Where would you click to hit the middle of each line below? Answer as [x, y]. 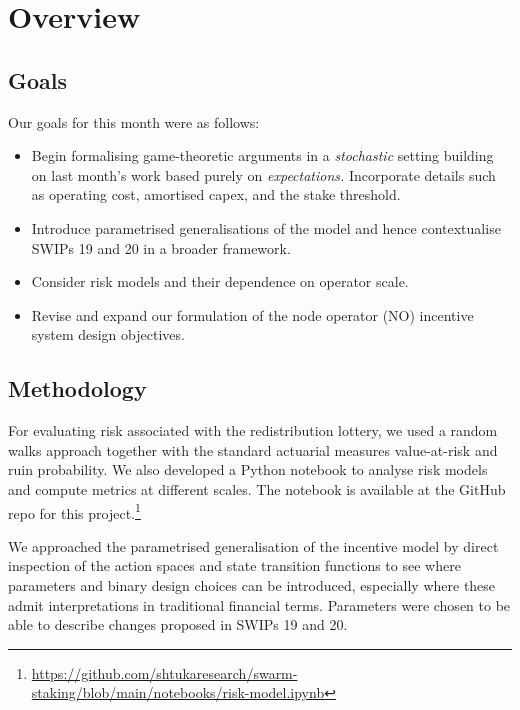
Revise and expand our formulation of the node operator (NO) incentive [252, 314]
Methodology [77, 388]
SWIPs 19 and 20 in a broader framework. [161, 247]
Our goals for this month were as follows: [134, 121]
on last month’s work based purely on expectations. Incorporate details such [263, 174]
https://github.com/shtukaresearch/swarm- [164, 672]
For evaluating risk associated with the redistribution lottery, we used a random [253, 430]
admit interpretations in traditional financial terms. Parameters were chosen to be [259, 604]
